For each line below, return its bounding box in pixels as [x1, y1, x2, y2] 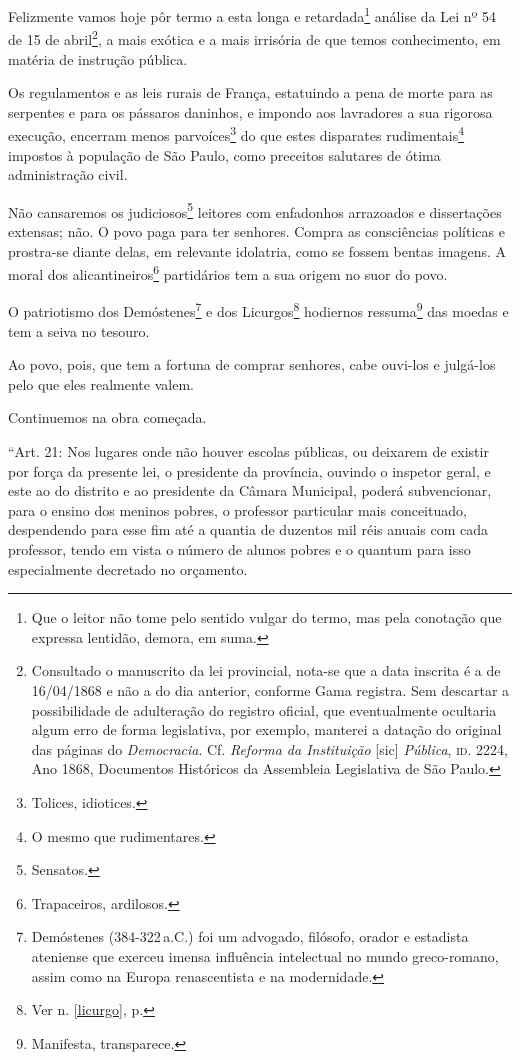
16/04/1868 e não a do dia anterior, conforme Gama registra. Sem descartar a [31, 679, 510, 700]
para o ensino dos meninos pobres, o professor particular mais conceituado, [8, 499, 467, 520]
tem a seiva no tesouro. [8, 320, 150, 341]
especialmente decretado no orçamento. [8, 558, 248, 579]
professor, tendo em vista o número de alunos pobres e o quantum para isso [8, 539, 471, 559]
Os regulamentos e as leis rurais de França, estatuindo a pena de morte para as [8, 82, 493, 103]
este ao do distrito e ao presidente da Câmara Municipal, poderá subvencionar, [8, 480, 492, 501]
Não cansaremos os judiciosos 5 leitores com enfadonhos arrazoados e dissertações [8, 198, 502, 222]
